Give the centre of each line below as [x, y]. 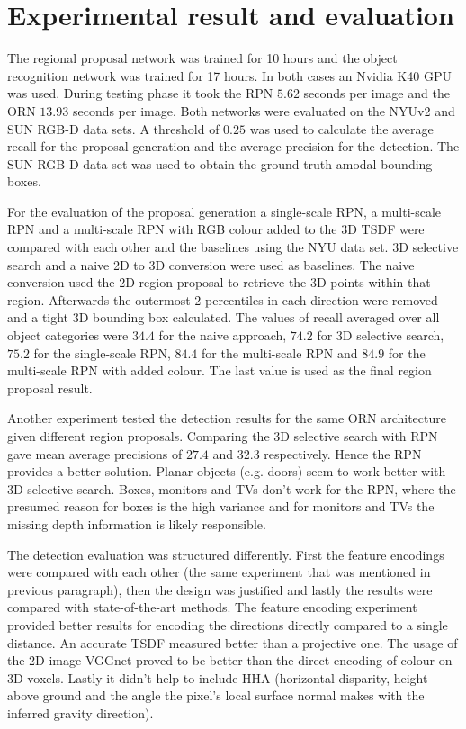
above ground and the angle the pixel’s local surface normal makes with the [216, 695]
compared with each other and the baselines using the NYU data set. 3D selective [233, 247]
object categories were [68, 335]
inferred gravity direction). [81, 712]
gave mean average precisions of [95, 453]
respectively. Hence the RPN [343, 453]
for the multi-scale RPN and [280, 352]
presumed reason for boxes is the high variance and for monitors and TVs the [221, 506]
